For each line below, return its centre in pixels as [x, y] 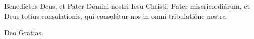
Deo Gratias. [24, 32]
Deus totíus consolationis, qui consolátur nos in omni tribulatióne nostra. [116, 16]
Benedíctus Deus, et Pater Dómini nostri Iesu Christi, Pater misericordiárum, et [127, 6]
